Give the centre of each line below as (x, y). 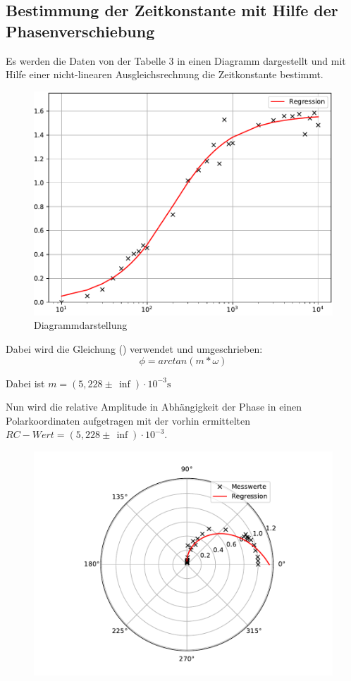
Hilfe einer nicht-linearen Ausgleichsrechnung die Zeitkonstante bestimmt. (165, 74)
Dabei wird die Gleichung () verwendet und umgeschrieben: (134, 348)
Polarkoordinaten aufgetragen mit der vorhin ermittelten (128, 420)
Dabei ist (25, 383)
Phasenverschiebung (80, 31)
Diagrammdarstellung (81, 325)
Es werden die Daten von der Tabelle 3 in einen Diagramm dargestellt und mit (176, 60)
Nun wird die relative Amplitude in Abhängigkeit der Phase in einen (154, 407)
